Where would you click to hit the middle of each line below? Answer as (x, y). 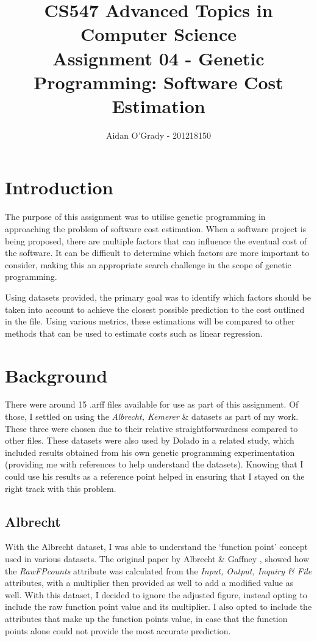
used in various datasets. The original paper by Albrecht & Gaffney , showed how (157, 559)
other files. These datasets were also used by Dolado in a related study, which (150, 440)
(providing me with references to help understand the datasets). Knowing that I (154, 464)
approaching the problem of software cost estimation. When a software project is (156, 229)
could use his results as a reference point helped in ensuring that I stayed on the (155, 476)
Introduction (59, 187)
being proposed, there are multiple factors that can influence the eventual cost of (156, 240)
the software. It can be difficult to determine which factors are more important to (157, 253)
